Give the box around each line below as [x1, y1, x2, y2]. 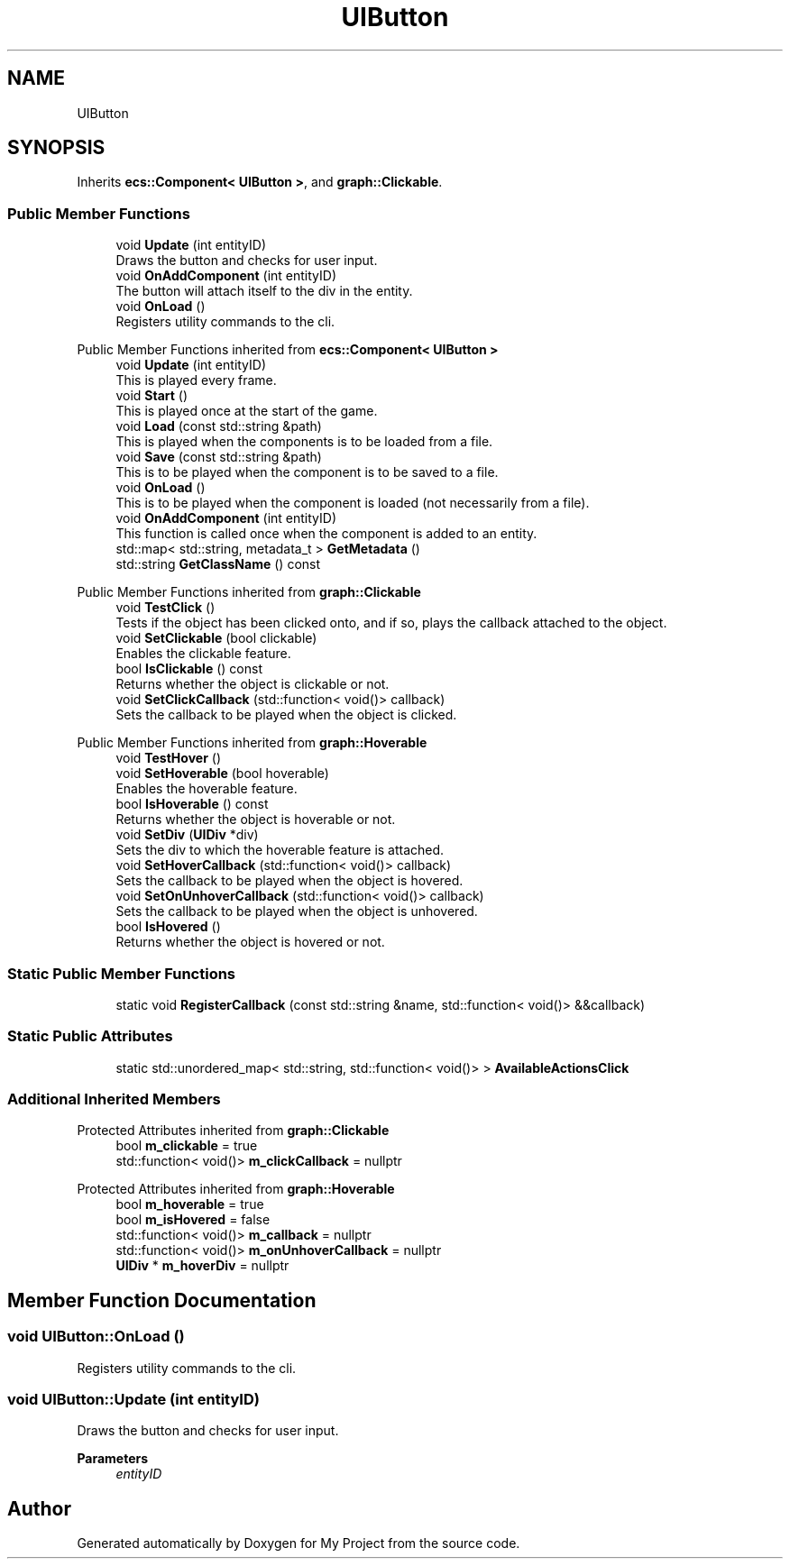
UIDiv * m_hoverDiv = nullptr [115, 1258, 289, 1274]
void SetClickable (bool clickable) [115, 630, 317, 646]
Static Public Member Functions [7, 964, 236, 983]
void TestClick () [115, 600, 216, 616]
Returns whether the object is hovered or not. [115, 934, 385, 950]
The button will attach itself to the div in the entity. [115, 283, 413, 299]
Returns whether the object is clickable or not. [115, 676, 390, 692]
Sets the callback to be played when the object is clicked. [115, 707, 457, 723]
